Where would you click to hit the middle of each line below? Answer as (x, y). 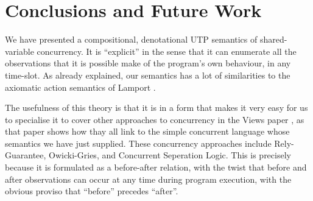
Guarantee (24, 155)
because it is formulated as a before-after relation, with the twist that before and (156, 167)
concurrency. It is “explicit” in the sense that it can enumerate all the (167, 51)
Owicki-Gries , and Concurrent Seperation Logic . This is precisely (170, 155)
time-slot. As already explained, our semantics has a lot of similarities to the (148, 75)
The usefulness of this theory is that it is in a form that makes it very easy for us (156, 108)
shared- (273, 39)
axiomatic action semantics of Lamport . (80, 87)
